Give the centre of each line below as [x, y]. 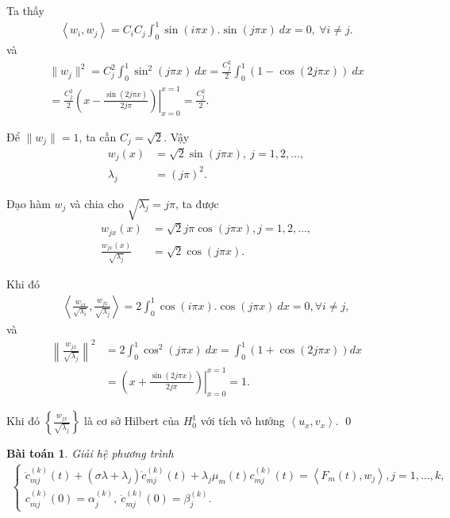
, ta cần [98, 136]
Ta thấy [25, 10]
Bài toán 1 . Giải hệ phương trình [90, 453]
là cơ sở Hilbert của [132, 421]
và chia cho [97, 203]
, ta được [197, 203]
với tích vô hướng [242, 421]
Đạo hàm [29, 203]
